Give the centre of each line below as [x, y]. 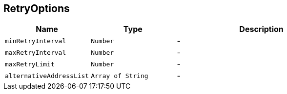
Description [261, 29]
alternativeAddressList [47, 76]
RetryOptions [37, 8]
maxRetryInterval [36, 52]
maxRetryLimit [30, 64]
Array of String [120, 76]
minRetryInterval [36, 41]
